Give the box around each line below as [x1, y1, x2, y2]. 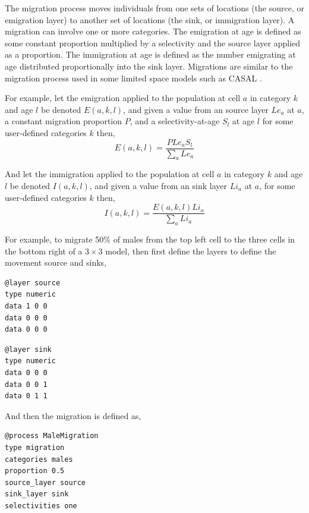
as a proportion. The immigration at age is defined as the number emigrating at [5, 48, 296, 61]
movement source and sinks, [5, 256, 106, 269]
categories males [5, 455, 73, 464]
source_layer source [5, 478, 86, 487]
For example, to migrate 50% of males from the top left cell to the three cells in [5, 233, 295, 246]
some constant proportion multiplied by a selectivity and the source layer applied [5, 36, 301, 49]
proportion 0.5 [5, 467, 65, 476]
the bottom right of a [5, 244, 83, 257]
